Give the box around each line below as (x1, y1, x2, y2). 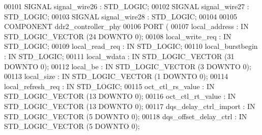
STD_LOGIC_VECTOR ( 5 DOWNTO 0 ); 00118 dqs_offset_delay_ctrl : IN (4, 111, 247, 121)
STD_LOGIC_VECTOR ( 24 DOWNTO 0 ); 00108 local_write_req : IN (4, 31, 231, 41)
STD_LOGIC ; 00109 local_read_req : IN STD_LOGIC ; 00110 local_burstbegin (4, 41, 258, 51)
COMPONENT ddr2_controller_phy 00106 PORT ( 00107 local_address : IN (4, 21, 249, 32)
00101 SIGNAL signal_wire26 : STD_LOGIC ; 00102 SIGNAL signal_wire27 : (4, 1, 249, 11)
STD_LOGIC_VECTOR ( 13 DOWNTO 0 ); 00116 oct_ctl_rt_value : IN (4, 91, 236, 101)
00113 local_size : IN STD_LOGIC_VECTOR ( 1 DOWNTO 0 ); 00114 (4, 71, 228, 82)
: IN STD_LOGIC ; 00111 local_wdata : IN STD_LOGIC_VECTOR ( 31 (4, 50, 235, 61)
